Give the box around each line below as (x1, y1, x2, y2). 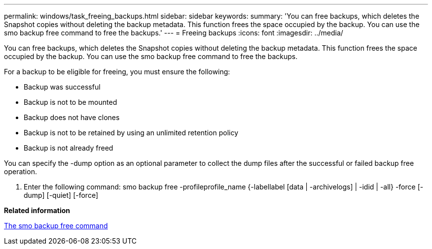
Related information (4, 206, 71, 215)
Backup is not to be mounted (24, 98, 117, 106)
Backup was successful (24, 83, 101, 91)
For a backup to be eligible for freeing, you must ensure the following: (4, 67, 230, 76)
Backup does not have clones (24, 113, 120, 122)
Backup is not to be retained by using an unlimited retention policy (24, 128, 239, 137)
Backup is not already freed (24, 144, 113, 152)
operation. (4, 167, 37, 176)
